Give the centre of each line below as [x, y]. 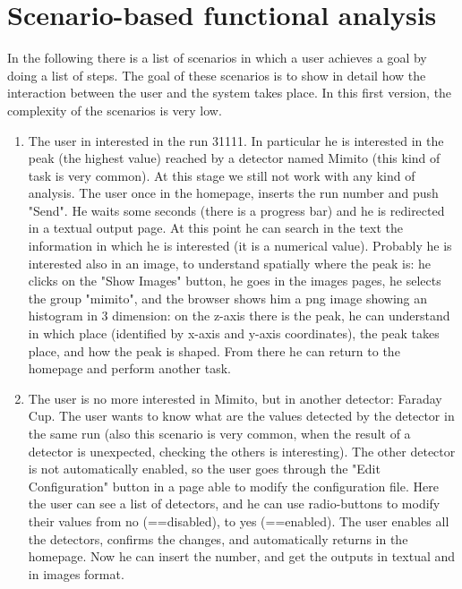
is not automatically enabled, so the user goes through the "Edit [204, 469]
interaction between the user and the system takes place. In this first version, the [230, 93]
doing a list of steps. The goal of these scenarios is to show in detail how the [217, 75]
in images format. [76, 573]
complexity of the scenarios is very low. [115, 110]
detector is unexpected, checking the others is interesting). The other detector [242, 451]
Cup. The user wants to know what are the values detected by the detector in [241, 416]
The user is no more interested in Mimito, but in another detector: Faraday [235, 398]
